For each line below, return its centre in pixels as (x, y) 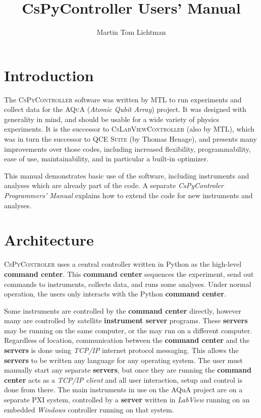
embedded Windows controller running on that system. (89, 409)
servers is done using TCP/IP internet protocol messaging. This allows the (121, 350)
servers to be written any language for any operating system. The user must (123, 360)
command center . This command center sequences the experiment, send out (129, 274)
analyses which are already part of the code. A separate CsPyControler (114, 185)
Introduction (49, 75)
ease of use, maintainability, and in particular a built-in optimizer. (107, 159)
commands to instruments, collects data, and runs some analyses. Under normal (128, 284)
